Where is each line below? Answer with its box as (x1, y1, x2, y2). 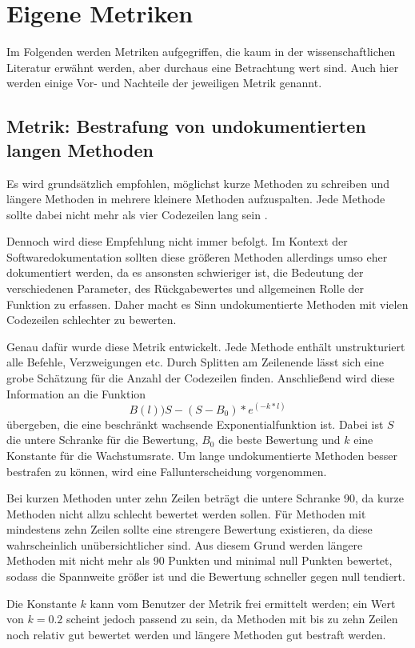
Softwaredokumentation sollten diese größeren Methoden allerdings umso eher (6, 248, 388, 265)
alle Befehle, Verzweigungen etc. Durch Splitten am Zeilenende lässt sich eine (6, 354, 384, 370)
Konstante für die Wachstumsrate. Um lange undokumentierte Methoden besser (6, 446, 397, 463)
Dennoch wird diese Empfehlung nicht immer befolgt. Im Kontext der (6, 233, 348, 250)
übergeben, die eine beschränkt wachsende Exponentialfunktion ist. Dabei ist (6, 415, 384, 432)
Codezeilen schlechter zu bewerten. (6, 311, 177, 328)
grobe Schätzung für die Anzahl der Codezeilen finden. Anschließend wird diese (6, 370, 395, 386)
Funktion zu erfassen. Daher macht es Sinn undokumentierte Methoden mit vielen (6, 295, 409, 312)
